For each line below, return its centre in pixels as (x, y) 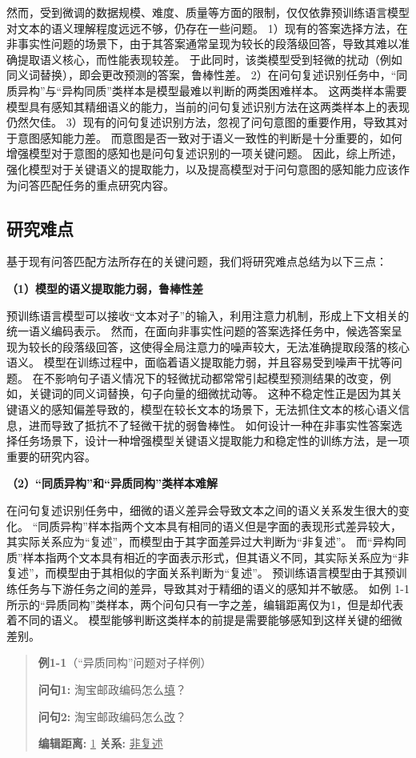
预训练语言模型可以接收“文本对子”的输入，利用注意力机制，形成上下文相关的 (208, 315)
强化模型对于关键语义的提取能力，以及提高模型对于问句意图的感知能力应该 (202, 168)
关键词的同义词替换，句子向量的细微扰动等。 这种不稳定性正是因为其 (210, 393)
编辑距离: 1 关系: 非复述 (100, 743)
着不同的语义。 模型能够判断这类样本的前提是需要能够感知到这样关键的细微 (204, 620)
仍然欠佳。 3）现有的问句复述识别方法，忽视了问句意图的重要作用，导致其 (202, 122)
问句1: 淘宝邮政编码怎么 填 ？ (112, 689)
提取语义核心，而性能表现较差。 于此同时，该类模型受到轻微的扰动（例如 (210, 59)
